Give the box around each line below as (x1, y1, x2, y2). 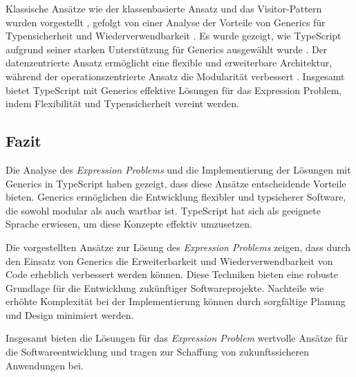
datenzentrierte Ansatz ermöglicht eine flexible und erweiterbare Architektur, (6, 55, 332, 70)
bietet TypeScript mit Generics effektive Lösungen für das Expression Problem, (6, 82, 342, 97)
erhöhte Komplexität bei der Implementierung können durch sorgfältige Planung (6, 294, 346, 309)
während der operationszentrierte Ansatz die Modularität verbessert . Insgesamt (6, 68, 345, 83)
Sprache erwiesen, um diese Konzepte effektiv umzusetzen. (6, 217, 252, 231)
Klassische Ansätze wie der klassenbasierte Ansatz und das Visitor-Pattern (6, 1, 322, 15)
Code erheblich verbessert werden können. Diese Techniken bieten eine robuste (6, 267, 338, 282)
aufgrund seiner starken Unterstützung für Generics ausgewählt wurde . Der (6, 42, 328, 56)
